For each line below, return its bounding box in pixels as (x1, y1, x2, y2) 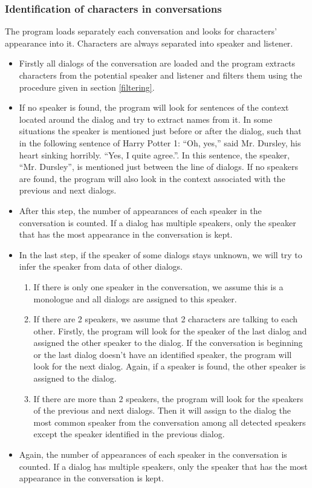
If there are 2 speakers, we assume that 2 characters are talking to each (33, 313, 298, 325)
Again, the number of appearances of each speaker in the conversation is (19, 448, 287, 461)
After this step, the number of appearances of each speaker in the (19, 204, 262, 216)
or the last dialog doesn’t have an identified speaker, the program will (33, 348, 292, 360)
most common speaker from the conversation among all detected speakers (33, 415, 306, 428)
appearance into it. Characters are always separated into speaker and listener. (5, 36, 293, 49)
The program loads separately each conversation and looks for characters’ (5, 25, 277, 37)
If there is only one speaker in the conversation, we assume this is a (33, 280, 284, 293)
